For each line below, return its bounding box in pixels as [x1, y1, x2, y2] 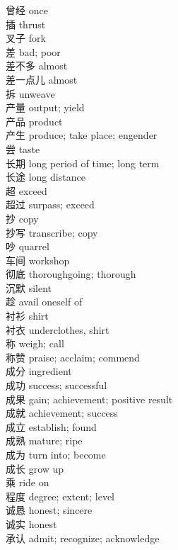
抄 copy [6, 211, 39, 225]
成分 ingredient [6, 364, 72, 378]
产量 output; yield [6, 100, 85, 115]
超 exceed [6, 183, 47, 198]
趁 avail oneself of [6, 294, 83, 309]
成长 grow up [6, 461, 64, 476]
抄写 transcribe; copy [6, 225, 98, 240]
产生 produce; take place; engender [6, 128, 158, 142]
